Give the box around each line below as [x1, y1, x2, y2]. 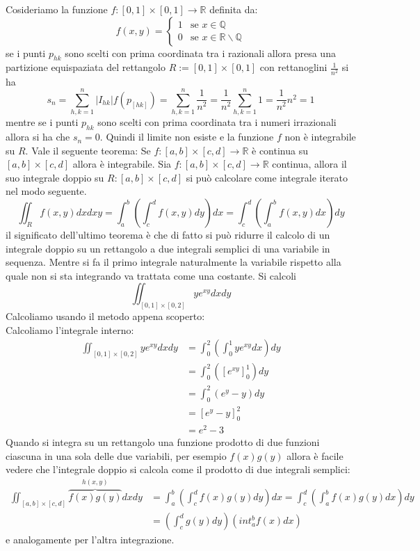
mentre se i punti [6, 115, 79, 129]
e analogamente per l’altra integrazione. [6, 532, 175, 547]
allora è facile [286, 448, 344, 463]
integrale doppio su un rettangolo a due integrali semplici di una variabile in [6, 241, 330, 255]
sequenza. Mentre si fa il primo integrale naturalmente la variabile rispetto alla [6, 255, 341, 269]
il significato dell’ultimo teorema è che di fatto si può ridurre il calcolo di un [6, 227, 330, 242]
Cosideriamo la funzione [6, 2, 108, 16]
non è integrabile [284, 129, 356, 144]
